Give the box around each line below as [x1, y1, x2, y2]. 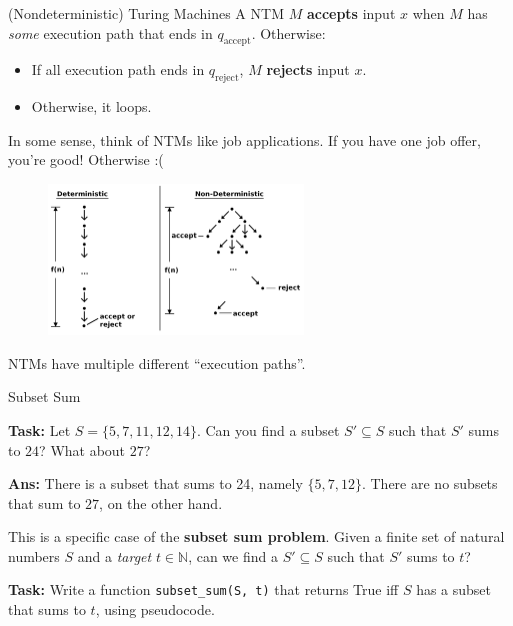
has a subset [416, 579, 492, 600]
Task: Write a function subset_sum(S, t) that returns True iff [8, 579, 399, 600]
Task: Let [8, 419, 71, 440]
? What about [39, 439, 126, 460]
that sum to [8, 492, 81, 513]
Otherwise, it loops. [31, 96, 152, 117]
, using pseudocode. [95, 599, 215, 620]
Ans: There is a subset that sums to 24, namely [8, 473, 303, 494]
